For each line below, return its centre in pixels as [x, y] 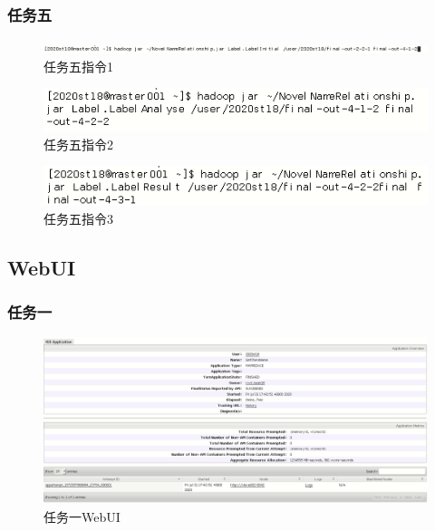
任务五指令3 [78, 218]
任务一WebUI [82, 516]
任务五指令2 [78, 144]
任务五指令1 [78, 66]
